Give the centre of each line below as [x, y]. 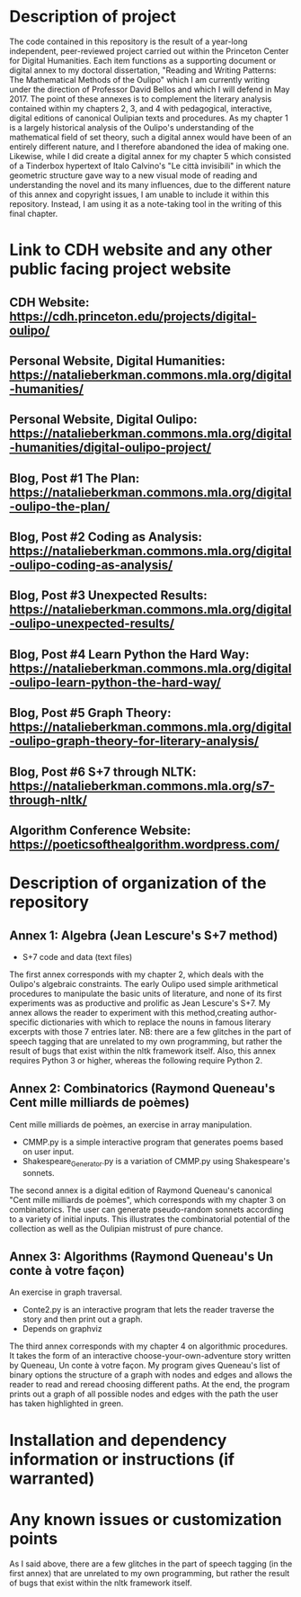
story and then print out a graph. [82, 1319]
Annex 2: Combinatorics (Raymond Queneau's [142, 1089]
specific [24, 1022]
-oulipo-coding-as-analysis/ [91, 565]
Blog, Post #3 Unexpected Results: [109, 596]
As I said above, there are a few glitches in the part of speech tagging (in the [151, 1564]
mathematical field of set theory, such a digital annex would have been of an [150, 137]
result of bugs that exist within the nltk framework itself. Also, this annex [143, 1051]
